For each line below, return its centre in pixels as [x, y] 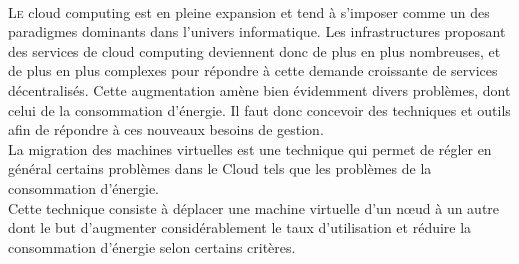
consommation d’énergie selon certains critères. [152, 246]
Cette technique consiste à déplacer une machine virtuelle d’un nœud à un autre [254, 207]
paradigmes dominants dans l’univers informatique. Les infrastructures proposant [257, 31]
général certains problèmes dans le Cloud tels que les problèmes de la [220, 168]
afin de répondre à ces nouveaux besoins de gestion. [166, 129]
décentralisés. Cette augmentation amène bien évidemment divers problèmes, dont [259, 89]
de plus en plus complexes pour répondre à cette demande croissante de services [253, 70]
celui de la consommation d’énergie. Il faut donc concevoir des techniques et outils [259, 109]
